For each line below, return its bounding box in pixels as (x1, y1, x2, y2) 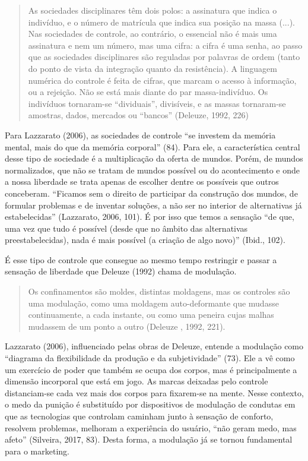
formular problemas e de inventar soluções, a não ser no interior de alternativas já (5, 198, 302, 211)
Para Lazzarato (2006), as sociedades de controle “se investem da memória (5, 128, 276, 141)
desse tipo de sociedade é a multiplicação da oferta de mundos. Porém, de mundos (5, 152, 303, 165)
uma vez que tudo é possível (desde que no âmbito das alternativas (5, 222, 248, 234)
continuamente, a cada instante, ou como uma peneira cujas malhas (28, 308, 274, 321)
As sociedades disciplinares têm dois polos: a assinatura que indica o (28, 4, 277, 16)
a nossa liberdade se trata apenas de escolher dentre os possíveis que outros (5, 175, 279, 188)
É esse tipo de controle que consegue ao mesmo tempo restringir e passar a (5, 253, 277, 266)
